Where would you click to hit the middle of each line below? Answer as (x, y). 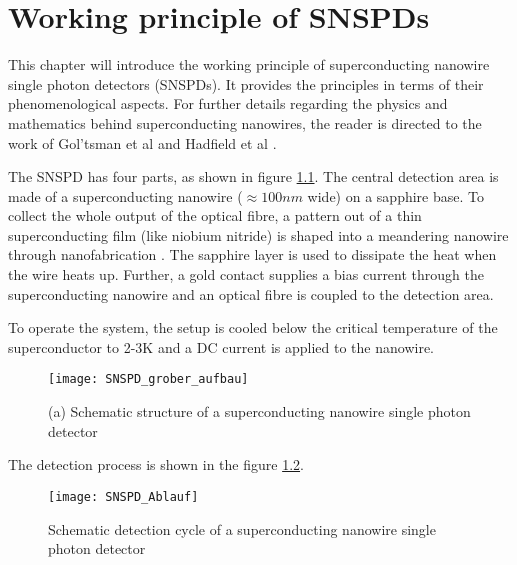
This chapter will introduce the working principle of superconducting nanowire (249, 64)
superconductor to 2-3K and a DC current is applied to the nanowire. (221, 346)
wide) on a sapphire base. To (395, 195)
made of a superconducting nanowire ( (125, 195)
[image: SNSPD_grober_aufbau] (148, 379)
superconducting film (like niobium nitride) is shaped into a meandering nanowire (258, 234)
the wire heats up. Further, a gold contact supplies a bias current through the (246, 274)
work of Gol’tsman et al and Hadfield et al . (142, 142)
